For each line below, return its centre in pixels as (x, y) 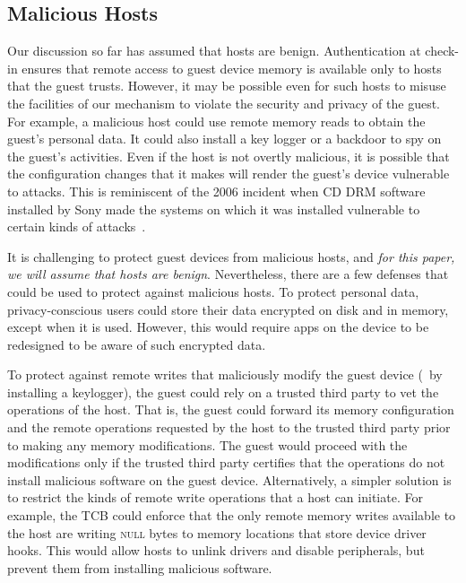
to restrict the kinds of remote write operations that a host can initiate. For (215, 497)
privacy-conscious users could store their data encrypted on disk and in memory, (228, 309)
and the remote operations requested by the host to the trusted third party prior (229, 427)
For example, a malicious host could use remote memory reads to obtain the (216, 121)
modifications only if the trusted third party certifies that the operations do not (226, 462)
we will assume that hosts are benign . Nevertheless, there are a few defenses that (228, 274)
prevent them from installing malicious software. (140, 567)
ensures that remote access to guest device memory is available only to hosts (232, 68)
